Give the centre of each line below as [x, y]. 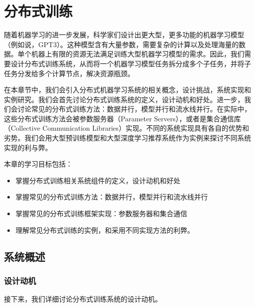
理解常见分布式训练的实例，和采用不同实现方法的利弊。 [105, 230]
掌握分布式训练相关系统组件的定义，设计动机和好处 [98, 180]
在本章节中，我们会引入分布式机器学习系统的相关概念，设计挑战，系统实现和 [127, 90]
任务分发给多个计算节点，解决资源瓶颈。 [69, 73]
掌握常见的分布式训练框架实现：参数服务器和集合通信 [101, 213]
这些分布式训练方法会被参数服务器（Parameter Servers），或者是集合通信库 [123, 118]
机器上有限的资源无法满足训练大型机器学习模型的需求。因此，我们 [138, 54]
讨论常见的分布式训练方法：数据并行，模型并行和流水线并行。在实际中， [134, 109]
